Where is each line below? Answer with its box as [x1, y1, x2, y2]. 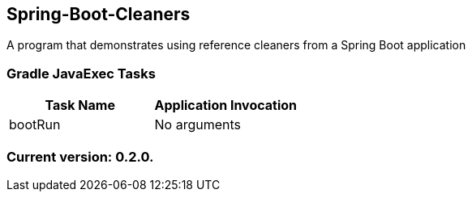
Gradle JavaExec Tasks [6, 65, 156, 82]
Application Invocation [154, 97, 298, 114]
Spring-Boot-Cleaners [6, 4, 191, 24]
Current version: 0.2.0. [6, 148, 154, 165]
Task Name [45, 97, 115, 114]
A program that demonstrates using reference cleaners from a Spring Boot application [6, 38, 466, 53]
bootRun [9, 116, 61, 133]
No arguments [154, 116, 242, 133]
